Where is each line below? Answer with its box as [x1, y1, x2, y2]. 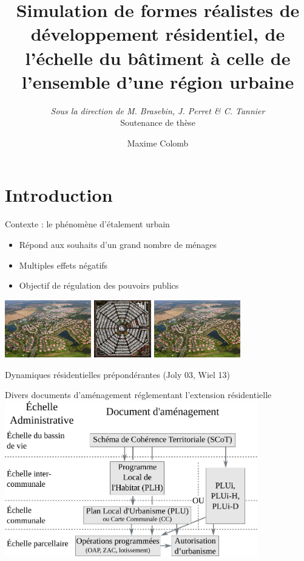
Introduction [5, 182, 113, 207]
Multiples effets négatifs [19, 258, 108, 271]
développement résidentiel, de [30, 21, 285, 46]
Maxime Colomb [127, 136, 189, 149]
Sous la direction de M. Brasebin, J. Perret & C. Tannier [50, 104, 265, 117]
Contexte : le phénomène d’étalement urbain [5, 218, 170, 230]
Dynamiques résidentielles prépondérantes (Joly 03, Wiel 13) [5, 368, 231, 380]
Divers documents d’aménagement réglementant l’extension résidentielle [5, 388, 272, 401]
